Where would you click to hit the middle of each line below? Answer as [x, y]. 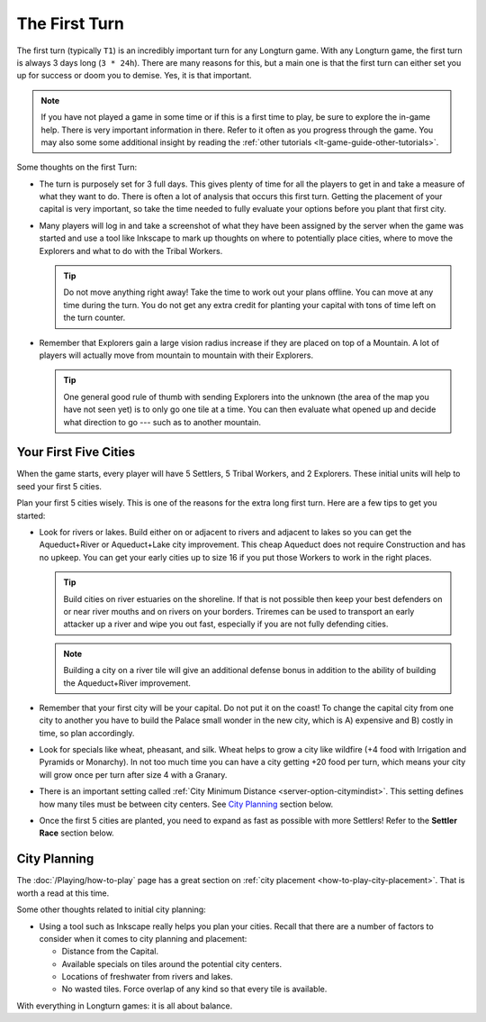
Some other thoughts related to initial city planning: [111, 909]
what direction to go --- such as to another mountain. [162, 422]
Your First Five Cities [76, 452]
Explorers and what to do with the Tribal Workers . [131, 251]
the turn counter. [94, 318]
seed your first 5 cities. [59, 486]
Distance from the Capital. [110, 952]
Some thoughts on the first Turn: [77, 168]
